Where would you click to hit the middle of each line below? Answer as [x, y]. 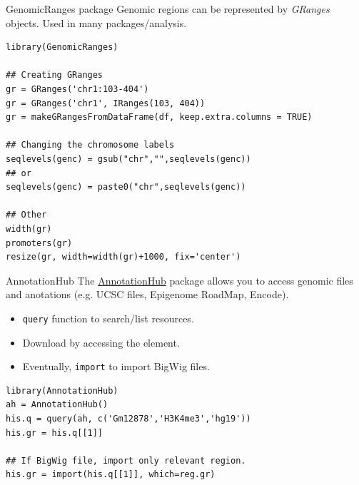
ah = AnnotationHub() [57, 405]
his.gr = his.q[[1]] [55, 433]
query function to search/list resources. [108, 318]
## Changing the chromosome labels [90, 145]
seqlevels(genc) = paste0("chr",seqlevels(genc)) [126, 187]
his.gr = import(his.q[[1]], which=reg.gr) [111, 475]
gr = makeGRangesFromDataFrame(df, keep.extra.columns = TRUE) [159, 117]
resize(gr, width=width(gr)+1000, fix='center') [123, 257]
